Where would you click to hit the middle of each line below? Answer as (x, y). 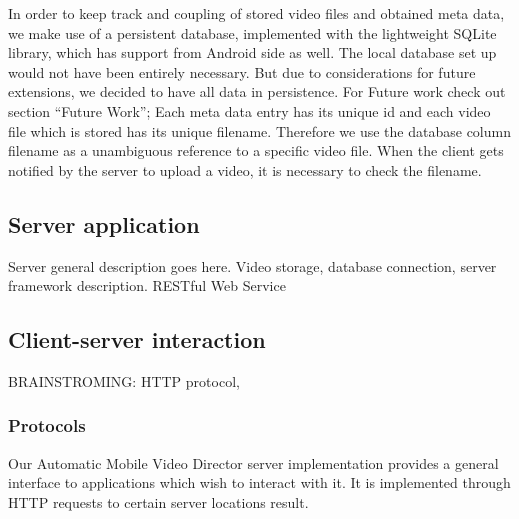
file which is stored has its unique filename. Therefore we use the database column (259, 130)
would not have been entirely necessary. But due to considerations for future (242, 71)
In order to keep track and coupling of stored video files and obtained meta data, (256, 13)
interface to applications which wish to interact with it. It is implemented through (259, 482)
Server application (104, 223)
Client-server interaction (137, 339)
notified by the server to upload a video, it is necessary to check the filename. (245, 169)
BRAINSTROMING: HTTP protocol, (124, 380)
